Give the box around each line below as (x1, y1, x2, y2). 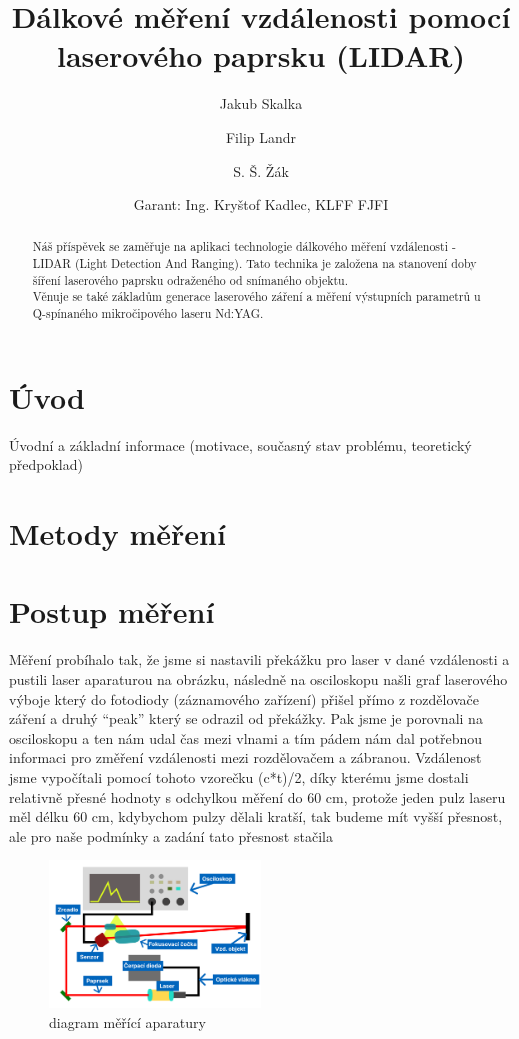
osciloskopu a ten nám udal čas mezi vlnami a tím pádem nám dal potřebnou (9, 727, 483, 748)
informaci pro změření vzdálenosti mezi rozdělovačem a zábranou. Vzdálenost (9, 747, 482, 768)
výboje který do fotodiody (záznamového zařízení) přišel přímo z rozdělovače (9, 688, 480, 709)
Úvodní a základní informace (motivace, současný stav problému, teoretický (9, 434, 472, 455)
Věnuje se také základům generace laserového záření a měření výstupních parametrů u (32, 288, 481, 305)
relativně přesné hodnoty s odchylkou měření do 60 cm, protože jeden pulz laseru (9, 786, 506, 807)
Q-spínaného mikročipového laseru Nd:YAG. (32, 305, 264, 322)
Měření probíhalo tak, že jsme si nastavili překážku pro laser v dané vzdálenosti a (9, 649, 510, 670)
